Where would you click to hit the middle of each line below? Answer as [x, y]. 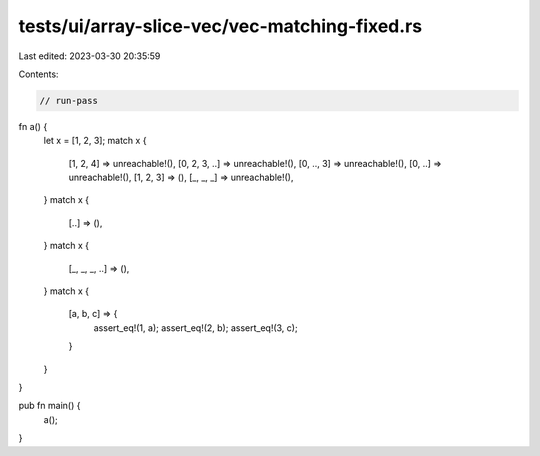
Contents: [38, 74]
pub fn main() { [49, 406]
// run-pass [69, 100]
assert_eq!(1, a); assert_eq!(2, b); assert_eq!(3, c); [196, 327]
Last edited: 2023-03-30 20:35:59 [89, 56]
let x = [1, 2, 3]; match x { [95, 141]
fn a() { [33, 126]
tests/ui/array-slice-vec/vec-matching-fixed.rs [220, 26]
